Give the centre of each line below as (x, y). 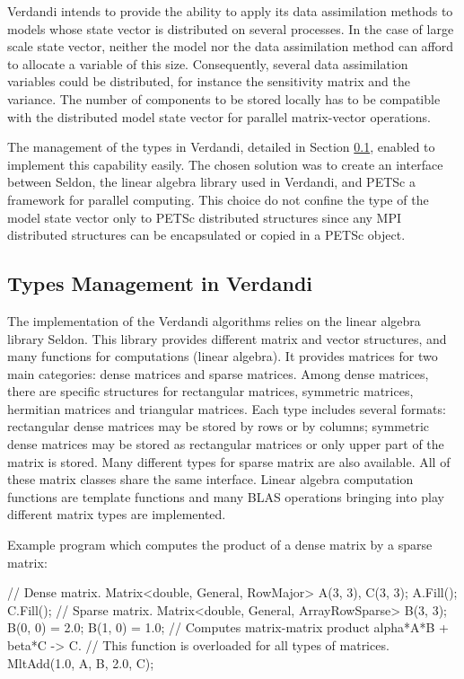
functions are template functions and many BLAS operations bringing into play (226, 496)
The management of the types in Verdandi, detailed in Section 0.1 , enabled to (221, 147)
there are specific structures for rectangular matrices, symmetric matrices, (210, 391)
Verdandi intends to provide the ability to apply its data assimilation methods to (230, 11)
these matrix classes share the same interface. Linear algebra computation (210, 479)
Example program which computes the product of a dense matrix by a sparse (220, 545)
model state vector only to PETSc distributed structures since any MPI (205, 217)
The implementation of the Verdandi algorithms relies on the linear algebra (214, 320)
